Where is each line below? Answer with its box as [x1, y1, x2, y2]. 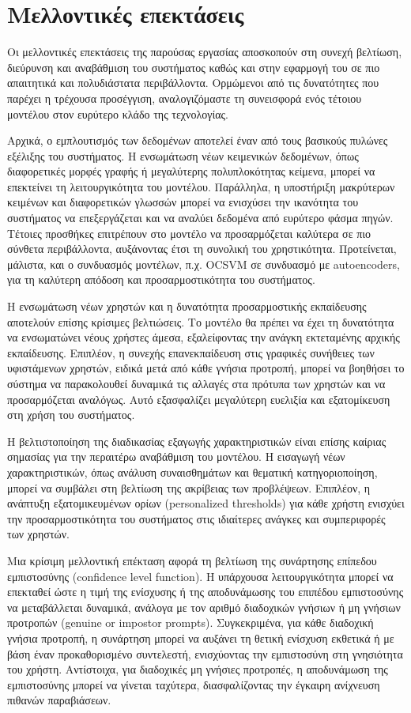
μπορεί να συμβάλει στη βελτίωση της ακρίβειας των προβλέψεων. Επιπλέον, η [7, 479, 371, 496]
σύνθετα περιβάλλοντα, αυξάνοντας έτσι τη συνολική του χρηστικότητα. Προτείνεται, [7, 240, 397, 257]
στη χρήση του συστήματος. [7, 406, 135, 423]
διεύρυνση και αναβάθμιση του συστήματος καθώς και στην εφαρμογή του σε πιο [7, 58, 380, 75]
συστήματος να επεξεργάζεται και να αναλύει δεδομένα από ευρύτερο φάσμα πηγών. [7, 209, 394, 226]
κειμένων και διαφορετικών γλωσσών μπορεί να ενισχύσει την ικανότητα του [7, 194, 359, 210]
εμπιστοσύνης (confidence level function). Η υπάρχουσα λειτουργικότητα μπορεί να [7, 568, 394, 584]
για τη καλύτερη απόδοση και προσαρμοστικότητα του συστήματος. [7, 271, 315, 288]
